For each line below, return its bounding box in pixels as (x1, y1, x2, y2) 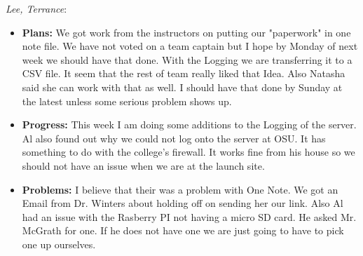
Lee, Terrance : (6, 1, 67, 15)
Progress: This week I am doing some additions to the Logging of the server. (22, 117, 357, 132)
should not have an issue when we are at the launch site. (22, 158, 265, 173)
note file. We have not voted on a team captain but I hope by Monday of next (22, 39, 358, 53)
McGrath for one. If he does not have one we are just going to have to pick (22, 223, 344, 238)
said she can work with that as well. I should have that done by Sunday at (22, 79, 343, 94)
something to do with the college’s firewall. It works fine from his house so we (22, 144, 355, 159)
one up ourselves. (22, 236, 96, 251)
